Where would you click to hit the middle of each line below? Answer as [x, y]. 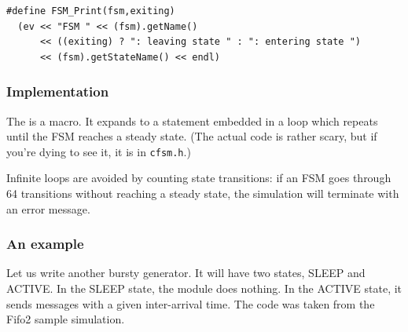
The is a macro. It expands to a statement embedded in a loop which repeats [192, 120]
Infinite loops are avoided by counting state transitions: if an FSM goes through [199, 178]
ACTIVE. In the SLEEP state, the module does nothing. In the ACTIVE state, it [204, 288]
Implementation [58, 91]
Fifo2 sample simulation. [66, 319]
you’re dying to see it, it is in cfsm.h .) [99, 151]
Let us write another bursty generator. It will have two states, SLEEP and [186, 273]
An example [45, 244]
